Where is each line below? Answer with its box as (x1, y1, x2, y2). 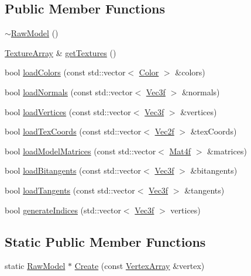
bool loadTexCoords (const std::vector (5, 125, 142, 137)
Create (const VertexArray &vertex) (74, 260, 205, 272)
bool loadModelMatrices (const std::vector (5, 144, 156, 157)
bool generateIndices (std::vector (5, 203, 121, 216)
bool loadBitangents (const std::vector (5, 164, 142, 177)
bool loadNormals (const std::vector (5, 85, 133, 98)
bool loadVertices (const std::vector (5, 105, 131, 118)
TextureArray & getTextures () (5, 46, 116, 58)
